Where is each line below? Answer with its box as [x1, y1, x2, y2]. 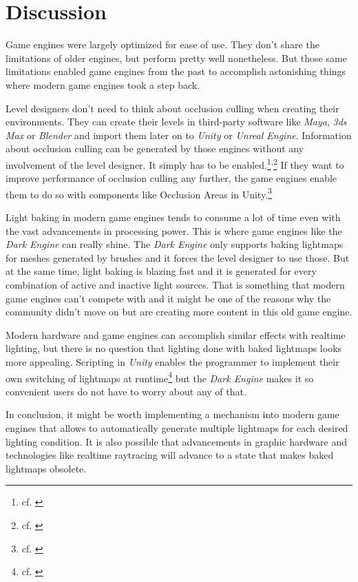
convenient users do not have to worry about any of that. [6, 384, 246, 398]
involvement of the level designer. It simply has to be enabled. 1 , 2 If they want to [6, 155, 344, 172]
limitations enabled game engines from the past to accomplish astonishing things [6, 64, 346, 79]
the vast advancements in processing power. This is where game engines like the [6, 223, 342, 238]
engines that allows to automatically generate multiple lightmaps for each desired [6, 420, 348, 435]
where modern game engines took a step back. [6, 77, 200, 92]
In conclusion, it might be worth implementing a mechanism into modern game [6, 407, 339, 422]
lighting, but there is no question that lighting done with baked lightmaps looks [6, 341, 342, 355]
